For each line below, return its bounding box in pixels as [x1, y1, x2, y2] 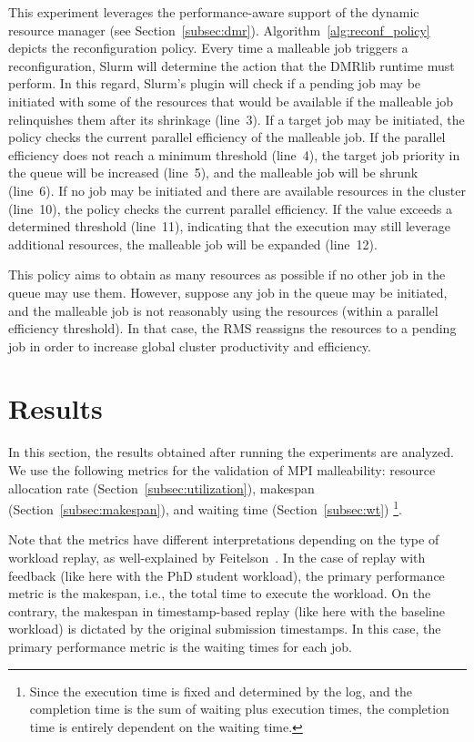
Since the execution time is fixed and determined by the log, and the [29, 681, 412, 700]
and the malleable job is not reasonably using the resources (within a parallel [8, 300, 439, 320]
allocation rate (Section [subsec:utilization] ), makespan [8, 478, 315, 497]
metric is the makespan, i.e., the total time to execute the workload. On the [8, 584, 431, 603]
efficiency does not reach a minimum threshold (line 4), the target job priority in [8, 145, 460, 164]
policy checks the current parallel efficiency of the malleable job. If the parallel [8, 127, 446, 147]
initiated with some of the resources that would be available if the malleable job [8, 91, 454, 110]
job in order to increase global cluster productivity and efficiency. [8, 336, 371, 355]
